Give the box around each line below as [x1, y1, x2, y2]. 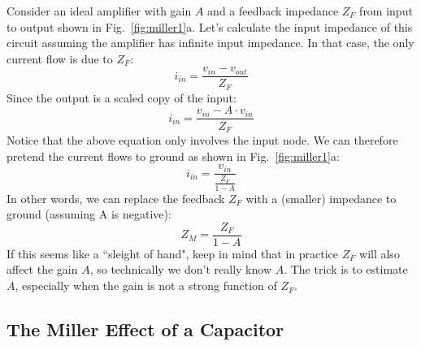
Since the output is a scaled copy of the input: [7, 89, 237, 106]
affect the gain [7, 261, 78, 278]
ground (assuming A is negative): [7, 205, 171, 223]
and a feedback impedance [207, 2, 339, 19]
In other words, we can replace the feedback [7, 189, 225, 206]
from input [359, 2, 413, 19]
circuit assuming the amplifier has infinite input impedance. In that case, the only [7, 34, 414, 51]
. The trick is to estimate [284, 261, 408, 278]
